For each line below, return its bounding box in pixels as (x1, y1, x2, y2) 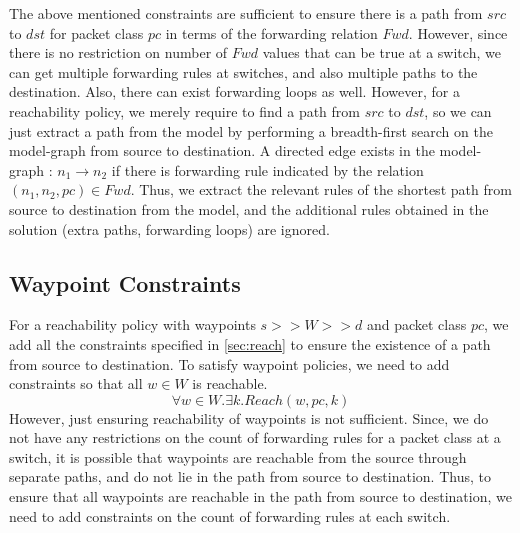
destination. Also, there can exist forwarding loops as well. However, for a (9, 81, 460, 102)
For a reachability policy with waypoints (9, 314, 256, 335)
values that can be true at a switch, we (262, 42, 501, 63)
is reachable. (192, 373, 268, 394)
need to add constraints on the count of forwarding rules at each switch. (9, 505, 451, 526)
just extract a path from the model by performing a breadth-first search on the (9, 120, 493, 141)
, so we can (424, 100, 492, 121)
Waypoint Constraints (9, 267, 241, 298)
